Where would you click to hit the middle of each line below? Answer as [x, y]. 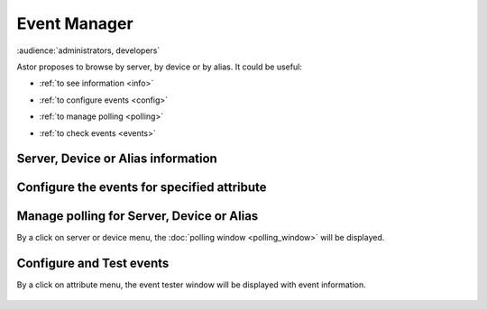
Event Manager [75, 23]
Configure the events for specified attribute [142, 188]
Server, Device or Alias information [117, 159]
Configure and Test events [93, 264]
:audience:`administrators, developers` [88, 50]
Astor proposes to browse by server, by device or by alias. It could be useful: [159, 67]
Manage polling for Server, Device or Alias [138, 216]
